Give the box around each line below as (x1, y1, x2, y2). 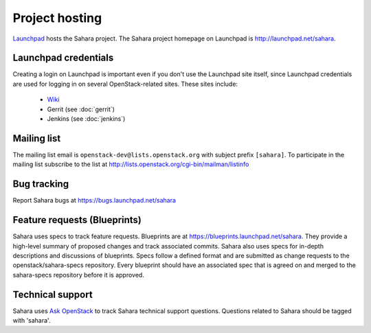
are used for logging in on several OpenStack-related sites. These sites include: (12, 80, 238, 88)
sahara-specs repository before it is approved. (12, 271, 144, 279)
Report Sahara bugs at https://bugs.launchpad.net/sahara (12, 196, 177, 205)
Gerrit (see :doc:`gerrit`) (47, 105, 115, 113)
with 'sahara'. (12, 316, 51, 324)
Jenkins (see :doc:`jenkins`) (47, 115, 126, 123)
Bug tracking (12, 179, 69, 190)
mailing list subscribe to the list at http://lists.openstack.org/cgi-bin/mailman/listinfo (12, 160, 249, 168)
